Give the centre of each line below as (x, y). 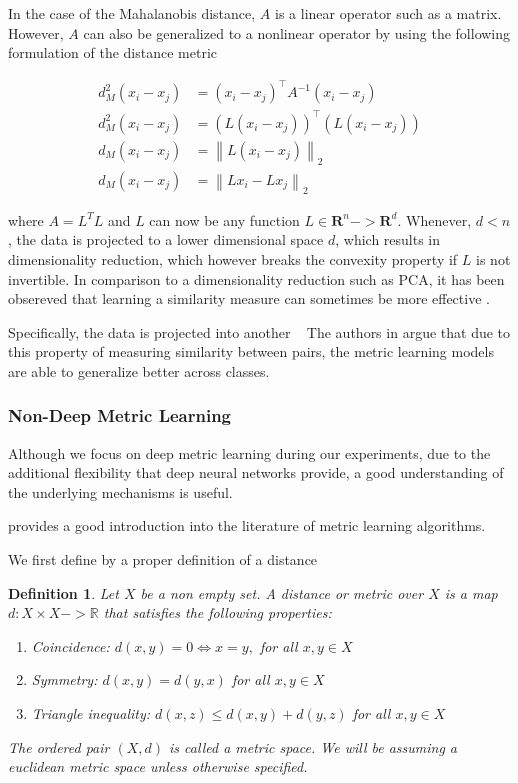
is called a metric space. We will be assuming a (313, 746)
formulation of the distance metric (112, 52)
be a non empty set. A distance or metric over (282, 592)
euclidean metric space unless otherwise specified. (158, 766)
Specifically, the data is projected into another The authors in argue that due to (259, 331)
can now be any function (224, 219)
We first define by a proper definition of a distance (163, 559)
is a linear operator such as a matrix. (388, 13)
